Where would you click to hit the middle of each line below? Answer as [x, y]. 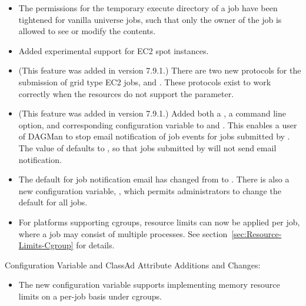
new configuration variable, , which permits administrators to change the [150, 190]
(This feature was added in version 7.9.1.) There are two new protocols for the [160, 70]
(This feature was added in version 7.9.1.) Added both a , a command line [152, 113]
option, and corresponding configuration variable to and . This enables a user [158, 124]
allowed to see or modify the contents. [87, 31]
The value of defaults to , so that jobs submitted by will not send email [147, 147]
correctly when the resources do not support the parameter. [126, 93]
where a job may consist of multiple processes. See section [123, 233]
